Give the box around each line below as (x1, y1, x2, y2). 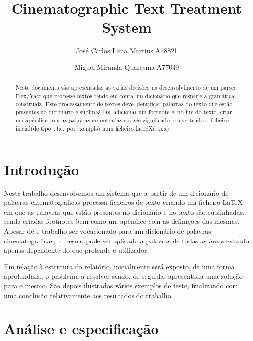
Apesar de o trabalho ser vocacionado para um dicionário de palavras (4, 226, 211, 236)
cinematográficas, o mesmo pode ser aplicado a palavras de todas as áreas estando (4, 235, 249, 245)
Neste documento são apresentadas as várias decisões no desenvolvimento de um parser (15, 83, 236, 92)
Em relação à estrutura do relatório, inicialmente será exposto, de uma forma (4, 261, 234, 271)
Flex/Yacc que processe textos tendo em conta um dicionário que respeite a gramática (15, 91, 234, 100)
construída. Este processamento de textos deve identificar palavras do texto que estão (15, 100, 233, 108)
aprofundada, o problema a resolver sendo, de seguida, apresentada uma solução (4, 271, 243, 281)
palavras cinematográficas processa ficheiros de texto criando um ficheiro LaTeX (4, 197, 243, 207)
